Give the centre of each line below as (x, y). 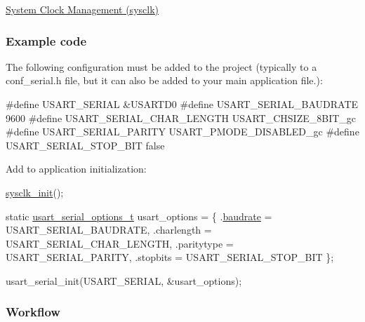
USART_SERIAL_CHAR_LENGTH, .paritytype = (120, 243)
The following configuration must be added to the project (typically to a (161, 66)
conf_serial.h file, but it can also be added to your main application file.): (164, 80)
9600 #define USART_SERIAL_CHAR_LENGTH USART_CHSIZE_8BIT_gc (181, 118)
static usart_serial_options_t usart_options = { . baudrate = (139, 216)
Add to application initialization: (76, 169)
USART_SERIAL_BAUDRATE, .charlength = (109, 230)
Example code (46, 40)
